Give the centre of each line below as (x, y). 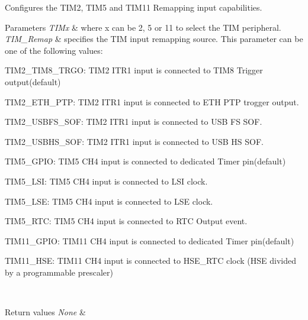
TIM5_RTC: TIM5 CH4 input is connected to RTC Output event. (126, 221)
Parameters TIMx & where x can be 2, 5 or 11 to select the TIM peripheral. (143, 27)
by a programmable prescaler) (59, 272)
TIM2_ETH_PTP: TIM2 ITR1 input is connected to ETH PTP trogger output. (152, 101)
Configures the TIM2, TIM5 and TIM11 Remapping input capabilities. (134, 7)
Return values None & (45, 312)
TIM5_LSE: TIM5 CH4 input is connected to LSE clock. (109, 201)
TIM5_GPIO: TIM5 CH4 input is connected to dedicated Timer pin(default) (145, 161)
